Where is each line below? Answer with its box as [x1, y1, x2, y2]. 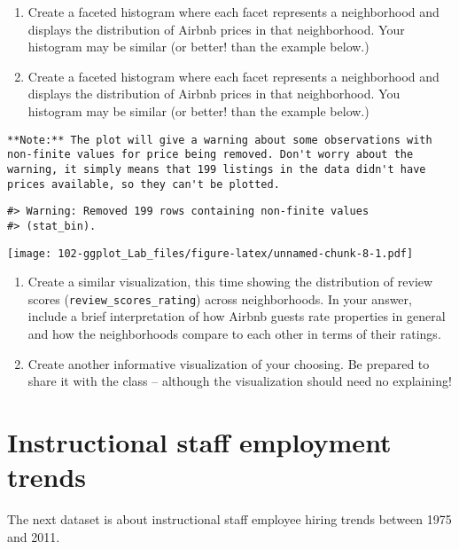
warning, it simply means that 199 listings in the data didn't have [7, 162, 426, 176]
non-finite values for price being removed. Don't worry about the [7, 148, 414, 161]
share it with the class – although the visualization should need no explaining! [27, 372, 452, 390]
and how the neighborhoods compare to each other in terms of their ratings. [27, 325, 441, 342]
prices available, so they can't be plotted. [7, 177, 280, 191]
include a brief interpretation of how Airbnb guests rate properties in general [27, 307, 446, 325]
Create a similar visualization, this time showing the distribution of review [27, 272, 433, 291]
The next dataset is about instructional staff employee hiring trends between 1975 [7, 510, 452, 529]
